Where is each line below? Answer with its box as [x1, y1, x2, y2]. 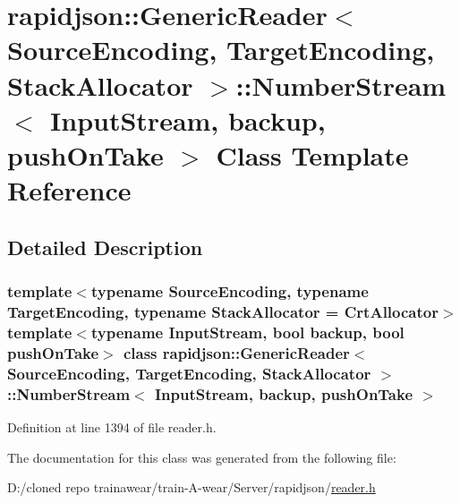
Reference [7, 172, 132, 209]
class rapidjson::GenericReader [123, 341, 350, 363]
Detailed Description [7, 233, 203, 260]
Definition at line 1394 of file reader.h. [7, 417, 217, 436]
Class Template [216, 136, 409, 173]
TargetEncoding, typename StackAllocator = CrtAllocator [7, 300, 439, 322]
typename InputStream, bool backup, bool [90, 320, 405, 343]
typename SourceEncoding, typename [90, 280, 369, 303]
